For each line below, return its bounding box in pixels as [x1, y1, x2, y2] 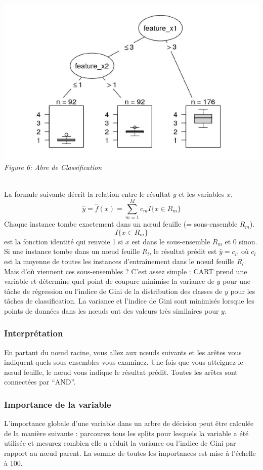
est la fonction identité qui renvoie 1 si [4, 236, 123, 246]
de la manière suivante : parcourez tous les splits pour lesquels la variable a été [4, 428, 249, 438]
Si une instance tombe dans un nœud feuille [4, 246, 140, 257]
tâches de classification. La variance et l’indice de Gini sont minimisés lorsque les [4, 295, 254, 306]
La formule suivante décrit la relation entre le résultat [4, 189, 171, 199]
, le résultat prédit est [149, 246, 217, 257]
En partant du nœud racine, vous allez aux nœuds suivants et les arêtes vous [4, 347, 242, 357]
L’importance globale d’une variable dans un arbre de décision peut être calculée [4, 418, 254, 429]
